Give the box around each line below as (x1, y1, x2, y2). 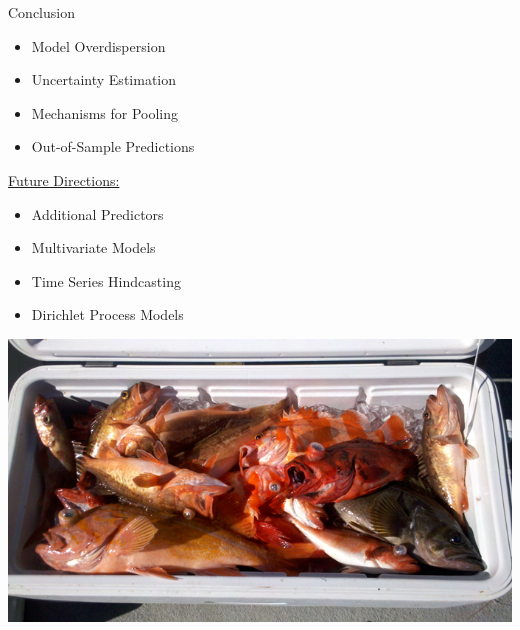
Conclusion (8, 2, 75, 22)
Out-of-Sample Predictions (31, 136, 195, 157)
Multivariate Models (31, 237, 156, 258)
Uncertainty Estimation (31, 69, 177, 90)
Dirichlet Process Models (31, 304, 184, 325)
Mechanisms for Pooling (31, 102, 179, 123)
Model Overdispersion (31, 35, 166, 56)
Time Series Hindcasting (31, 270, 181, 291)
